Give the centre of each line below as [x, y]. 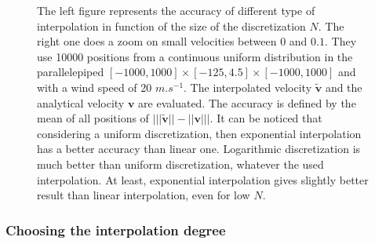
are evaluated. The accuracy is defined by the [247, 102]
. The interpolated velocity [248, 87]
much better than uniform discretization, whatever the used [180, 164]
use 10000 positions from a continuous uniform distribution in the [195, 56]
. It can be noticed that [266, 118]
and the [344, 87]
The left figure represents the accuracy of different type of [176, 10]
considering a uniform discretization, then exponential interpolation [199, 133]
